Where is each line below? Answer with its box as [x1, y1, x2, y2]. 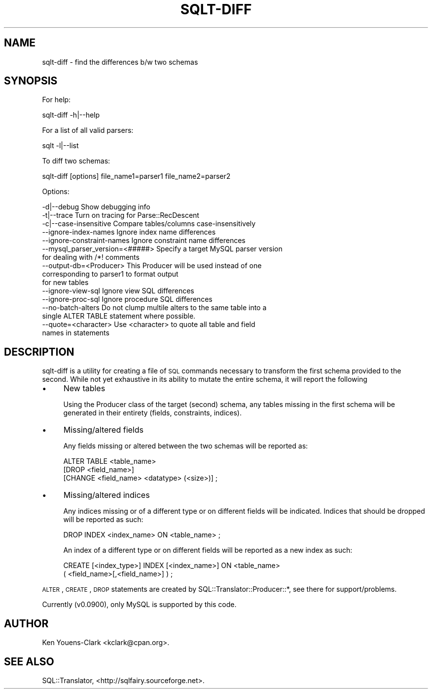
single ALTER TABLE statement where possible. [42, 312, 196, 321]
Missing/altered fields [63, 425, 144, 435]
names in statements [42, 328, 109, 337]
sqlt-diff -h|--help [42, 111, 100, 120]
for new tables [42, 278, 89, 287]
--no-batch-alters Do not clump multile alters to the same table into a [42, 303, 267, 312]
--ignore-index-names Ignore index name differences [42, 228, 216, 237]
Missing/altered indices [63, 490, 150, 500]
